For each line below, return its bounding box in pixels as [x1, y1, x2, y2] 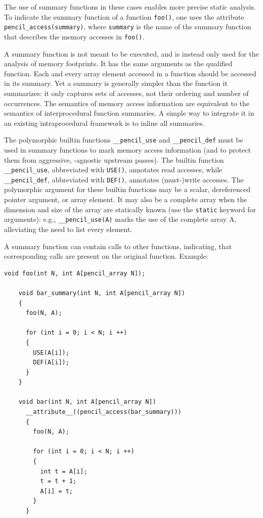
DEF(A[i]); [33, 359, 69, 366]
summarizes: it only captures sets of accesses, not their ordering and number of [4, 87, 249, 98]
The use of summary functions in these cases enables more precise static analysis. [4, 2, 256, 12]
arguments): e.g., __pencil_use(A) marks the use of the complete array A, [4, 214, 237, 224]
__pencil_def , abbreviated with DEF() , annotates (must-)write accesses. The [4, 174, 244, 184]
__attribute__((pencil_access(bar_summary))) [25, 408, 182, 416]
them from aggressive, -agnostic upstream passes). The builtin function [4, 154, 224, 165]
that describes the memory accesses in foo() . [4, 31, 145, 41]
